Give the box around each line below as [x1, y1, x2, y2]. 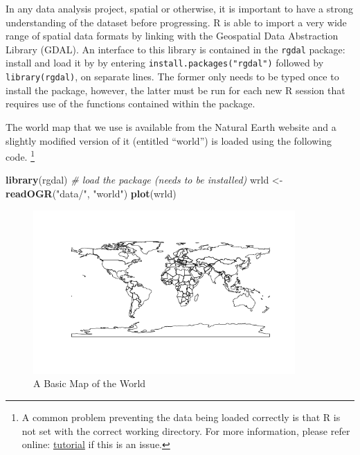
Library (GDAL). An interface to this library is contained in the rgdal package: [6, 42, 345, 56]
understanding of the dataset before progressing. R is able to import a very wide [6, 15, 347, 29]
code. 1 [6, 148, 35, 163]
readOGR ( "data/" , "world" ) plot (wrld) [6, 186, 177, 200]
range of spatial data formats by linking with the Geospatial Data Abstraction [6, 28, 339, 43]
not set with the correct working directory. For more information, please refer [21, 423, 350, 438]
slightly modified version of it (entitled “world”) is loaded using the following [6, 133, 332, 148]
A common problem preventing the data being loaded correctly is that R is [21, 409, 341, 424]
